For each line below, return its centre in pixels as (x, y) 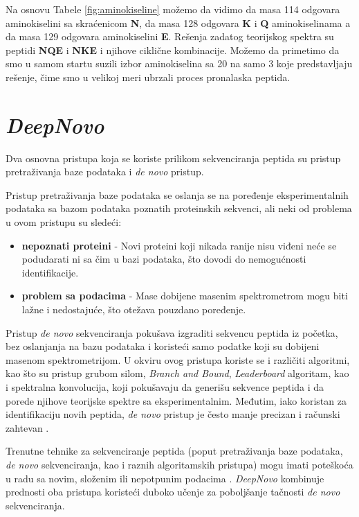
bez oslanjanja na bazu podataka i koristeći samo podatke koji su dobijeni (163, 346)
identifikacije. (50, 272)
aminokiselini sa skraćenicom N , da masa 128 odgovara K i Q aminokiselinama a (178, 23)
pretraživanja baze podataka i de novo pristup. (105, 172)
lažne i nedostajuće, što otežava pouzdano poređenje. (134, 309)
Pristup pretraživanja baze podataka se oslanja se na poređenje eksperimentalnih (177, 194)
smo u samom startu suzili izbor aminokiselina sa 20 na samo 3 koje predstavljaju (179, 63)
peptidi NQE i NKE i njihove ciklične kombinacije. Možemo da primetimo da (173, 50)
